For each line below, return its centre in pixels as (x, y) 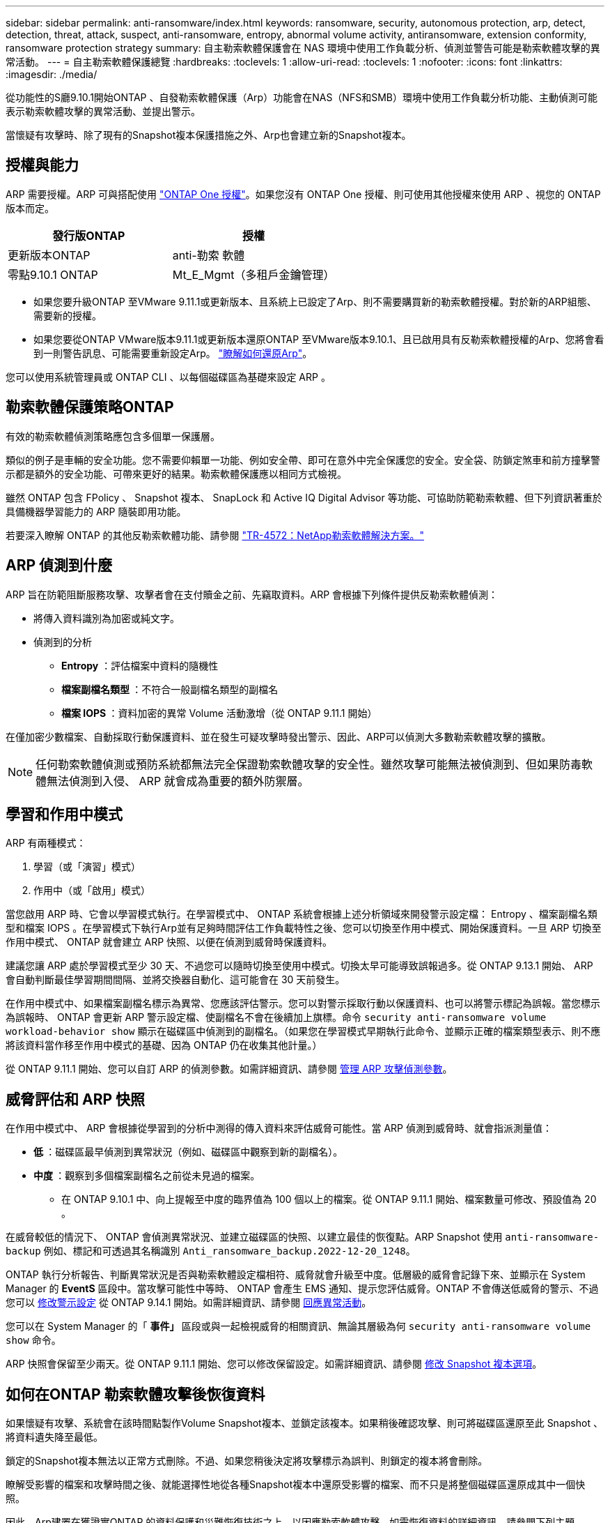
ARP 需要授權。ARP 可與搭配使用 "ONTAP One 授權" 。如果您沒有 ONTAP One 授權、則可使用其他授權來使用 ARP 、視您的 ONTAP (303, 194)
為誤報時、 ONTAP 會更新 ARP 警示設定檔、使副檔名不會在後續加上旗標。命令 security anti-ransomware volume (276, 1017)
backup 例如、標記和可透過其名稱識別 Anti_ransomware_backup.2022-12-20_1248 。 (211, 1251)
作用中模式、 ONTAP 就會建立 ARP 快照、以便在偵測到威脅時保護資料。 (169, 942)
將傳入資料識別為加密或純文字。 (107, 618)
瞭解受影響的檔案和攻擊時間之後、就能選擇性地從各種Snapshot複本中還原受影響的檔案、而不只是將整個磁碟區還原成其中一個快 (296, 1485)
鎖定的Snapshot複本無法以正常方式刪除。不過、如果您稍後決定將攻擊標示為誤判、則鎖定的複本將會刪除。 (247, 1461)
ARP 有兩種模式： (46, 843)
